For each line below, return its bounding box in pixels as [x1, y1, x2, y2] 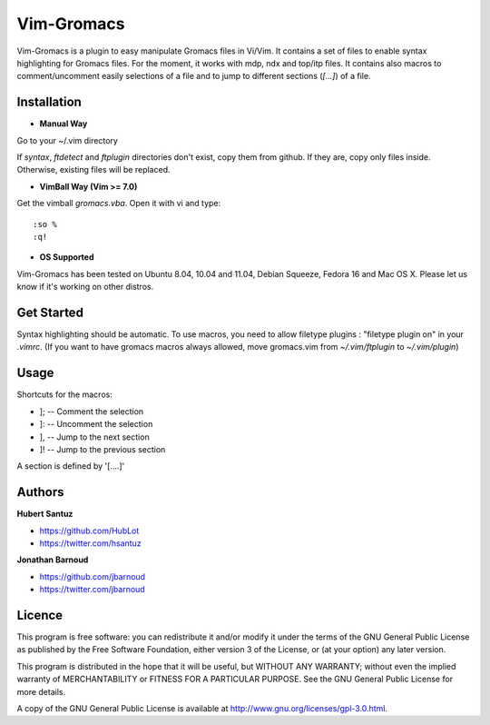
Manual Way [39, 118, 88, 129]
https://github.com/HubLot [39, 525, 140, 536]
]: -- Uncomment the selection [39, 419, 153, 430]
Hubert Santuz [16, 509, 73, 520]
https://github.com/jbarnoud [39, 571, 145, 581]
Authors [16, 484, 64, 500]
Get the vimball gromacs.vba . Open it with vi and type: [16, 198, 221, 209]
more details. [16, 686, 66, 697]
